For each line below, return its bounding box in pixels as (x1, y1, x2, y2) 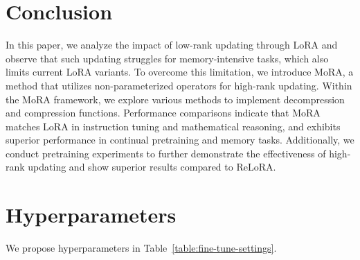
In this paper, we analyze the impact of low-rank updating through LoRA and (6, 37, 338, 52)
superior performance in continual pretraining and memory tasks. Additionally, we (6, 132, 354, 147)
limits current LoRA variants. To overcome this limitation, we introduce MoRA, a (6, 64, 354, 79)
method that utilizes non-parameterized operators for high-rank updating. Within (6, 78, 352, 92)
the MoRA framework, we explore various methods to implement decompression (6, 92, 345, 106)
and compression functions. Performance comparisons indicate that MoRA (6, 105, 321, 120)
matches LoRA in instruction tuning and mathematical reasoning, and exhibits (6, 119, 341, 133)
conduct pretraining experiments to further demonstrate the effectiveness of (6, 146, 326, 160)
